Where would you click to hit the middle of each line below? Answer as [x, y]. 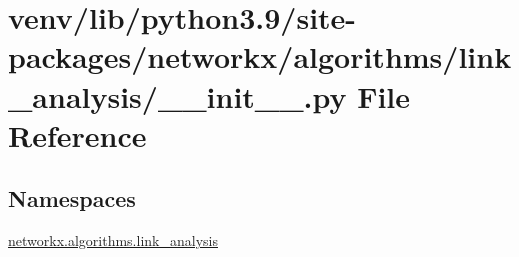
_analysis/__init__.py [177, 95]
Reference [77, 134]
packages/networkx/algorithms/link [260, 56]
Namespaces [72, 198]
